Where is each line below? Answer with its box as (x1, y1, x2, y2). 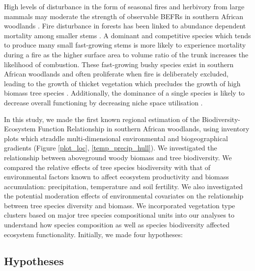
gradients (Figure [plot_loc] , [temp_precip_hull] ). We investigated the (4, 143, 217, 153)
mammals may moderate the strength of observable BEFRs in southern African (4, 11, 244, 21)
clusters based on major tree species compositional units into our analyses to (4, 210, 235, 220)
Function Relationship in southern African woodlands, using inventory (38, 123, 250, 134)
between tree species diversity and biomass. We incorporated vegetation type (4, 200, 235, 210)
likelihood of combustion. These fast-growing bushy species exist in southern (4, 59, 234, 69)
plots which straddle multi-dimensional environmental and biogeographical (4, 133, 228, 143)
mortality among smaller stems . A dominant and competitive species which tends (4, 30, 251, 40)
